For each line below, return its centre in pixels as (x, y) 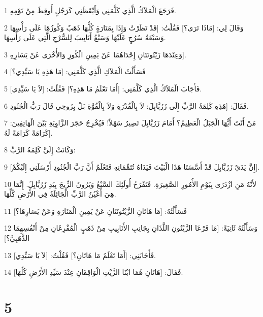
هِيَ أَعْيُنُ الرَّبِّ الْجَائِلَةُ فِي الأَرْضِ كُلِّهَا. (60, 194)
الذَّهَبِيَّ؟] (17, 237)
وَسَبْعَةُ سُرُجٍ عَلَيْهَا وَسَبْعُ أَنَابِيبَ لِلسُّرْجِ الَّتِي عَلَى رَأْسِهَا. (85, 37)
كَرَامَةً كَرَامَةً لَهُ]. (28, 132)
